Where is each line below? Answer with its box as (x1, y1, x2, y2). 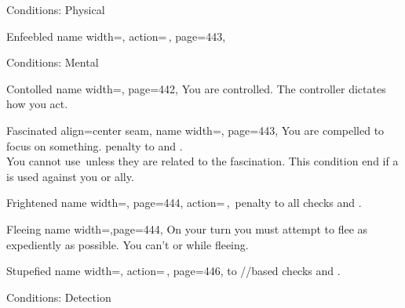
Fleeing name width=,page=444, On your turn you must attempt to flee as (6, 220, 368, 237)
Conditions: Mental (6, 54, 99, 71)
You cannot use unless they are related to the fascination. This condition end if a (6, 153, 399, 169)
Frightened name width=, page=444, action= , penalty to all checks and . (6, 194, 362, 211)
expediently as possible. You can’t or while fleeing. (6, 236, 249, 252)
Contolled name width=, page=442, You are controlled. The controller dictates (6, 80, 386, 96)
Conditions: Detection (6, 288, 111, 305)
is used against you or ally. (6, 168, 134, 184)
